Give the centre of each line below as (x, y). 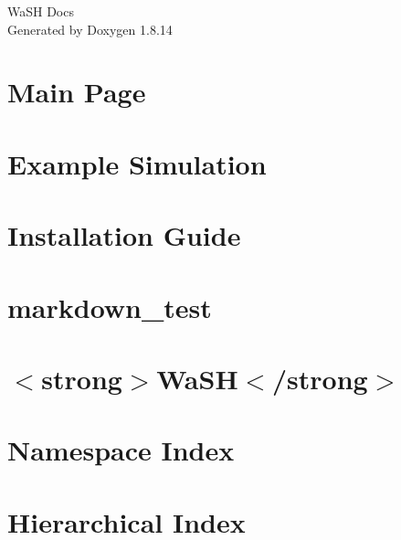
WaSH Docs (41, 11)
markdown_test (110, 307)
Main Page (77, 92)
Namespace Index (121, 450)
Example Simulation (137, 163)
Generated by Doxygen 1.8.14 (90, 29)
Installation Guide (124, 235)
